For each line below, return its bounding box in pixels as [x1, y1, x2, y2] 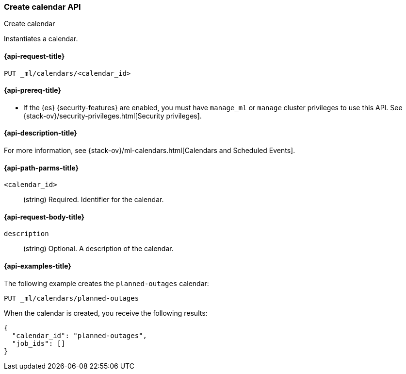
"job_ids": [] [12, 339, 65, 347]
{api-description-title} [4, 129, 77, 137]
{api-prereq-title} [4, 86, 62, 95]
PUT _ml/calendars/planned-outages [4, 294, 139, 302]
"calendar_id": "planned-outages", [12, 331, 147, 340]
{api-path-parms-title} [4, 163, 79, 172]
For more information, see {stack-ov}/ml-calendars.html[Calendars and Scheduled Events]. [4, 146, 295, 155]
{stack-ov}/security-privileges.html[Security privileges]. [23, 111, 202, 120]
